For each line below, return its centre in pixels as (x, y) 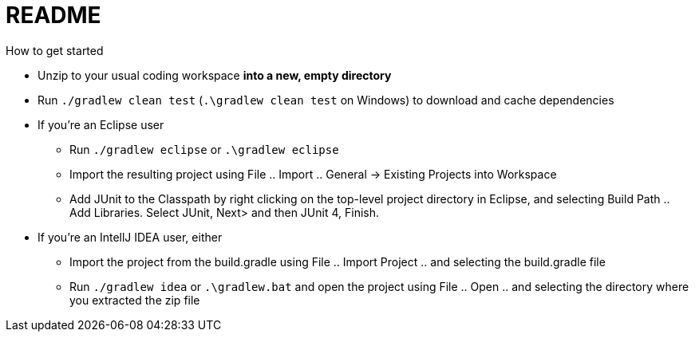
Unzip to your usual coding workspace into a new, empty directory (215, 75)
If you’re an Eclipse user (101, 124)
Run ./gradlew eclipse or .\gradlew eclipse (204, 149)
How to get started (55, 50)
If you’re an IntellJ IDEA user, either (130, 237)
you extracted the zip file (135, 300)
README (53, 15)
